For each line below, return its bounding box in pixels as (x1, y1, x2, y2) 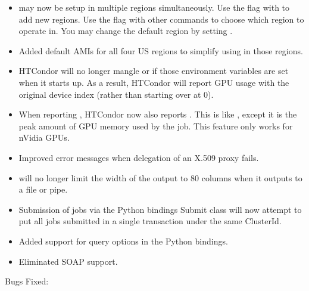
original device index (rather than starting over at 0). (18, 88, 214, 100)
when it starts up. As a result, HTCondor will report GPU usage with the (18, 76, 289, 88)
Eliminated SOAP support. (18, 255, 118, 267)
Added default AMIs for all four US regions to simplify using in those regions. (18, 44, 303, 57)
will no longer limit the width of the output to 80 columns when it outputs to (18, 171, 302, 184)
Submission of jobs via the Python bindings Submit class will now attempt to (18, 203, 302, 215)
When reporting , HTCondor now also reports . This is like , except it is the (18, 108, 297, 120)
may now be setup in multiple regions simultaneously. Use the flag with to (18, 1, 290, 13)
